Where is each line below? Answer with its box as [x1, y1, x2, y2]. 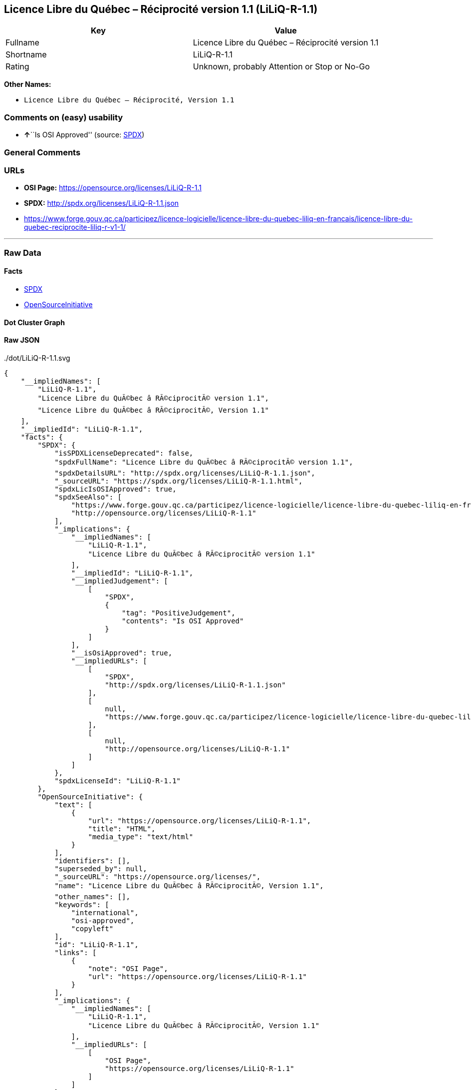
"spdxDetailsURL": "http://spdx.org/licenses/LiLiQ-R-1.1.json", [54, 469, 315, 477]
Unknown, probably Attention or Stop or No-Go [193, 61, 370, 72]
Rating [5, 61, 29, 72]
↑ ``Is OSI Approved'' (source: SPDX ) [24, 130, 145, 139]
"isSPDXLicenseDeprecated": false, [54, 449, 194, 457]
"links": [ [54, 948, 97, 957]
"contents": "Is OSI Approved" [122, 616, 244, 625]
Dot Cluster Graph [4, 318, 65, 327]
